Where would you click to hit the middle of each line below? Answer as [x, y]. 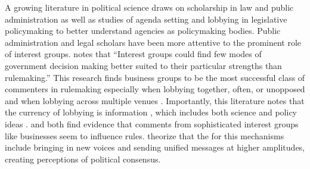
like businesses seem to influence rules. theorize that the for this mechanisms [145, 135]
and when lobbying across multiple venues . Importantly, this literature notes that [155, 100]
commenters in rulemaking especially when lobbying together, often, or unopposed [155, 89]
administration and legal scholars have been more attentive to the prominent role [153, 42]
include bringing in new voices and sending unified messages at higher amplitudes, [155, 147]
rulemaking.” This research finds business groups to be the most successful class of [155, 77]
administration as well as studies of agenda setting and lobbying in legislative [146, 19]
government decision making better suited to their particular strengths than [143, 65]
